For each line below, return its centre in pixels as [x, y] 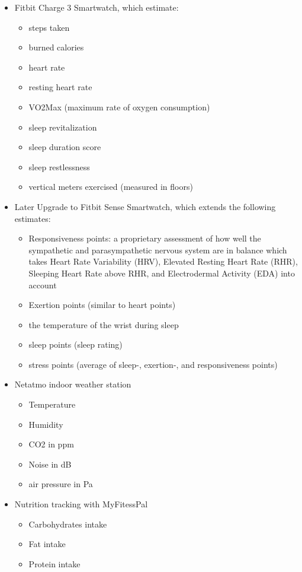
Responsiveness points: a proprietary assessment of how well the [145, 238]
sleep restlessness [59, 166]
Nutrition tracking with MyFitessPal [81, 504]
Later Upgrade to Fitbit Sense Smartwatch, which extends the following [145, 206]
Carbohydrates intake [68, 524]
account [43, 285]
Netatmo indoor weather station [73, 384]
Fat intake [47, 544]
